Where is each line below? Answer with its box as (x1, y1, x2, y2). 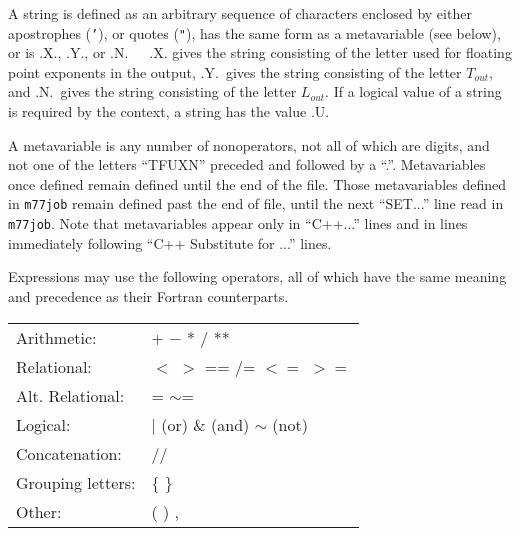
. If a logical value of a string (325, 81, 502, 102)
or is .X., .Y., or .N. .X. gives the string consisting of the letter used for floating (8, 42, 512, 63)
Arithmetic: (16, 325, 97, 349)
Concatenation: (16, 441, 122, 465)
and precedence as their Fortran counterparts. (8, 285, 289, 306)
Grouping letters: (16, 470, 136, 494)
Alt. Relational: (16, 383, 125, 407)
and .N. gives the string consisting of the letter (8, 81, 297, 102)
